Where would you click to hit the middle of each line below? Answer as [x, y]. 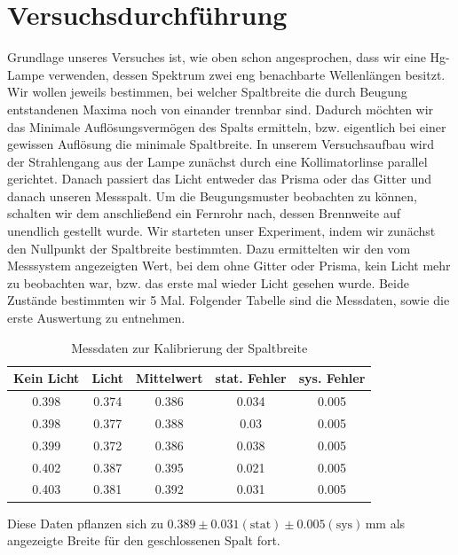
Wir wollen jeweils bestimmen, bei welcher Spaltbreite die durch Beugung [207, 92]
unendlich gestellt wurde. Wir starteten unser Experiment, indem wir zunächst [221, 231]
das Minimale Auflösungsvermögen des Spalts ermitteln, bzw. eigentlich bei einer [227, 126]
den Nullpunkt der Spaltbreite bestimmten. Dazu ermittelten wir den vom [209, 248]
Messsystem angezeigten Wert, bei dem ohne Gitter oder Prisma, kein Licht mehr [229, 266]
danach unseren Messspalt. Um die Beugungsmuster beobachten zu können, [212, 195]
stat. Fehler [251, 378]
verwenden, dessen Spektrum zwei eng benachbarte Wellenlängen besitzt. [247, 74]
